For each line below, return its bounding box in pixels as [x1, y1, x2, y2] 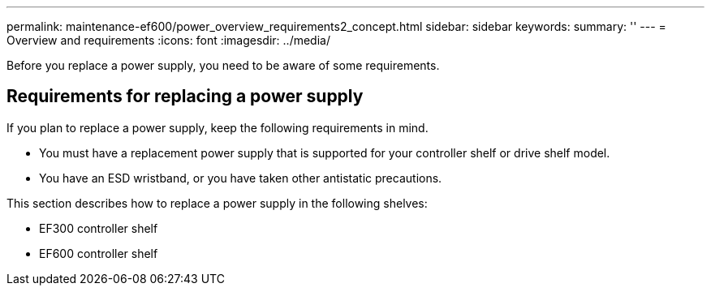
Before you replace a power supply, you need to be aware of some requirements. [6, 58, 440, 72]
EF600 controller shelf [39, 246, 158, 260]
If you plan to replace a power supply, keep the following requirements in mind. [6, 120, 429, 135]
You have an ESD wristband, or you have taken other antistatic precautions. [39, 170, 442, 185]
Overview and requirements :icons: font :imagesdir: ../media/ [6, 33, 330, 47]
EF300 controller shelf [39, 221, 158, 235]
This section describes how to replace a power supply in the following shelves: [6, 195, 428, 210]
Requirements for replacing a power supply [6, 86, 364, 107]
